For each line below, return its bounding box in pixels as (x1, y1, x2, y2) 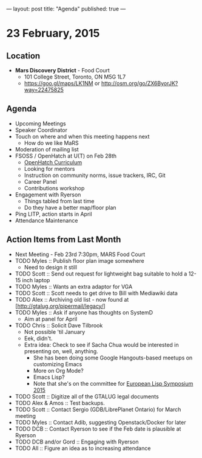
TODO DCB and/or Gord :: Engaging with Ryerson (15, 438, 139, 445)
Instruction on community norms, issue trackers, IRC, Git (24, 172, 166, 179)
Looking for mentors (24, 165, 75, 172)
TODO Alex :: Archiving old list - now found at (15, 296, 129, 303)
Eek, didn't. (24, 335, 53, 342)
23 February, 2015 (6, 27, 100, 40)
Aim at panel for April (24, 315, 78, 322)
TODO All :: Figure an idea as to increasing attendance (15, 444, 151, 452)
